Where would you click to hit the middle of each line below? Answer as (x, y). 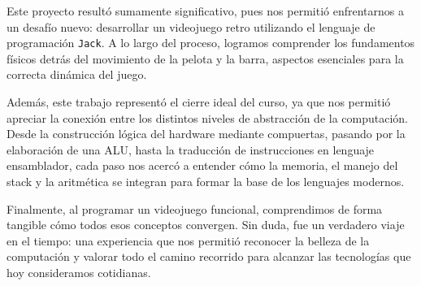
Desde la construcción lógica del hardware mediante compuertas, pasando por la (206, 134)
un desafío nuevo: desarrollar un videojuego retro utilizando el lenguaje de (191, 26)
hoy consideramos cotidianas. (79, 272)
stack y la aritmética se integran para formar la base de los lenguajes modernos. (206, 181)
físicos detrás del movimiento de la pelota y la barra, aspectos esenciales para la (205, 58)
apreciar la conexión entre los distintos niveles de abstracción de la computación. (208, 117)
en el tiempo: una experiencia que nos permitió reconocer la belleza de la (188, 240)
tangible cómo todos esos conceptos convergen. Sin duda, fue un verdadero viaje (206, 225)
